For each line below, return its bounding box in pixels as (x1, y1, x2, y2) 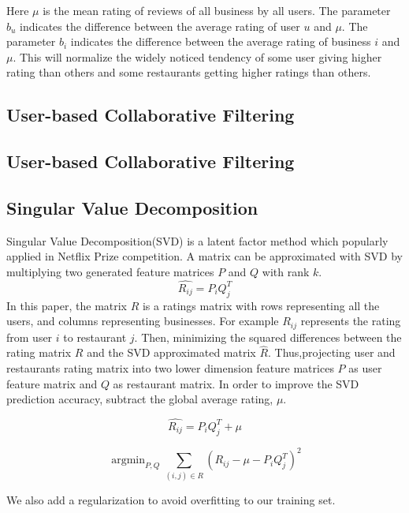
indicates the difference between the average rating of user (20, 17, 300, 34)
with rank (262, 263, 310, 279)
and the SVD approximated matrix (87, 344, 256, 361)
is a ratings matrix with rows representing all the (142, 297, 380, 313)
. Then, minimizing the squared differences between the (134, 328, 402, 345)
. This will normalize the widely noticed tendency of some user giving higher (13, 48, 382, 65)
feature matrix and (6, 375, 98, 391)
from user (6, 328, 53, 345)
